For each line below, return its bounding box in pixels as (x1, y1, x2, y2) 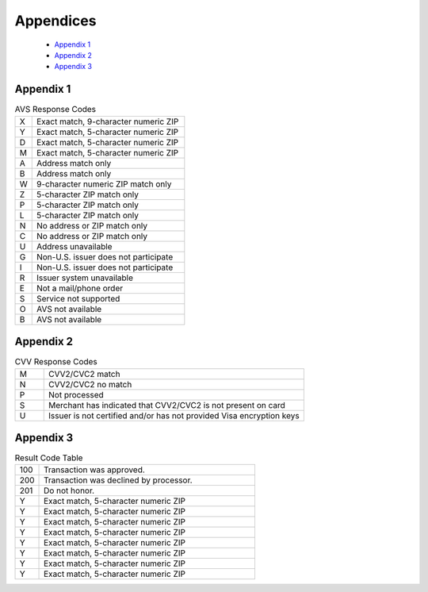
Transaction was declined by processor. (44, 475, 193, 486)
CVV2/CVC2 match (48, 368, 120, 379)
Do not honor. (44, 485, 95, 496)
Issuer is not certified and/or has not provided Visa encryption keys (48, 409, 300, 421)
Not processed (48, 389, 105, 400)
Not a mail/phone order (36, 283, 123, 294)
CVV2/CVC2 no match (48, 379, 132, 390)
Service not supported (36, 293, 120, 304)
